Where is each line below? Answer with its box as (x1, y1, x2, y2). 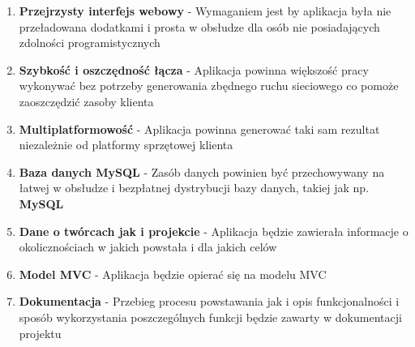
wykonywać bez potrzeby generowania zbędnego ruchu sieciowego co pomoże (19, 77, 399, 94)
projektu (19, 324, 62, 341)
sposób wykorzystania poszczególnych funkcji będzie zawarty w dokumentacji (19, 308, 402, 325)
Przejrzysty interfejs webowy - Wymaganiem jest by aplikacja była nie (19, 2, 391, 19)
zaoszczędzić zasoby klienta (19, 92, 154, 109)
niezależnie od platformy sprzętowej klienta (19, 136, 233, 153)
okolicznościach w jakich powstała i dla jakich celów (19, 238, 277, 255)
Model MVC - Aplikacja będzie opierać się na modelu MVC (19, 265, 327, 282)
